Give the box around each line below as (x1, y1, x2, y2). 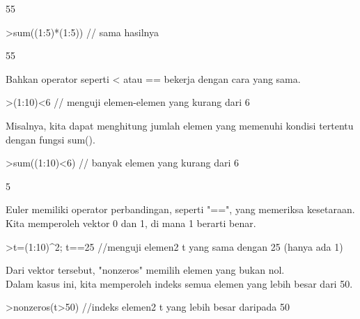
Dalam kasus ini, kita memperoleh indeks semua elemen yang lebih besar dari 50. (6, 276, 353, 290)
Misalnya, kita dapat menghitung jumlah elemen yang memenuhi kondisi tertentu (6, 118, 354, 132)
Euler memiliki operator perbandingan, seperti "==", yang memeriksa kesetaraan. (6, 202, 355, 217)
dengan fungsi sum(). (6, 132, 95, 146)
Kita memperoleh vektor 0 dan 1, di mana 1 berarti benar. (6, 215, 256, 230)
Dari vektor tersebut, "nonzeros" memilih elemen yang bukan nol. (6, 263, 285, 277)
